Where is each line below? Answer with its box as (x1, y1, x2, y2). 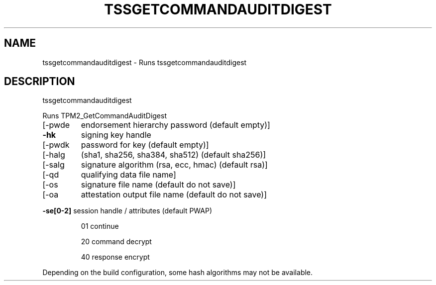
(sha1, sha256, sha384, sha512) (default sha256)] (81, 150, 266, 160)
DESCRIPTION (4, 75, 75, 88)
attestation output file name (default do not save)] (81, 190, 267, 200)
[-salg (42, 160, 65, 170)
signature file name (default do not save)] (81, 180, 236, 190)
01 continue (81, 222, 119, 231)
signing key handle (81, 130, 151, 140)
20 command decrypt (81, 237, 152, 246)
